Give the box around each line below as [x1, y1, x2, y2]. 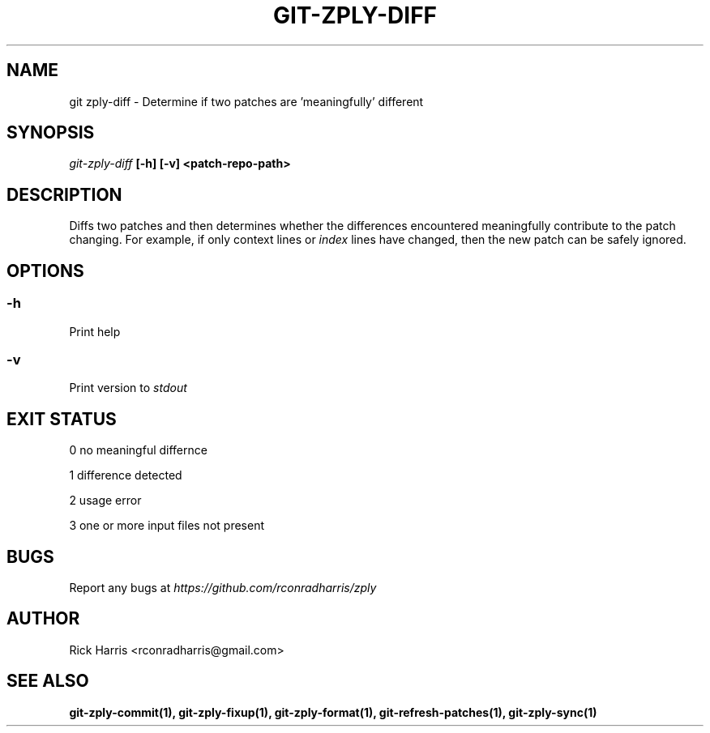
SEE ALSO [6, 671, 89, 692]
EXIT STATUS [6, 408, 117, 429]
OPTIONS [6, 260, 84, 281]
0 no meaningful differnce [69, 443, 207, 458]
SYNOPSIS [6, 122, 95, 143]
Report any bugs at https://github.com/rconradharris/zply [69, 580, 377, 594]
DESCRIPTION [6, 184, 122, 205]
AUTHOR [6, 608, 80, 629]
